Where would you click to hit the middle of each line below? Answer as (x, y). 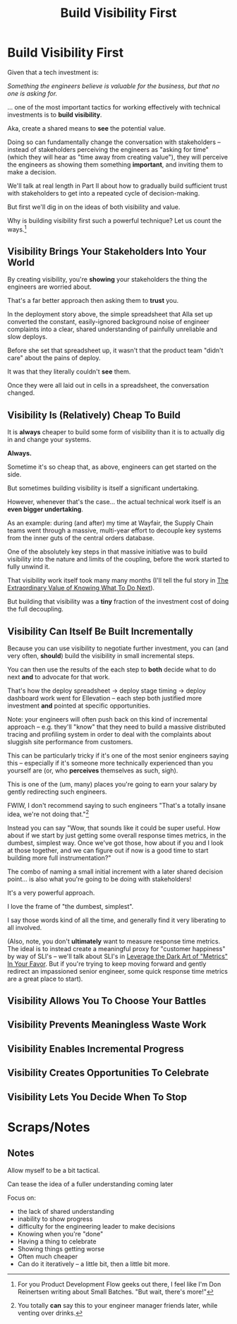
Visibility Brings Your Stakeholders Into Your (107, 251)
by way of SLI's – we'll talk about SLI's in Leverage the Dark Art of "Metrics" (117, 956)
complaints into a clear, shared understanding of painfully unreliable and (112, 329)
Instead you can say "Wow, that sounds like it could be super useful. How (114, 828)
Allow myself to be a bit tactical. (54, 1170)
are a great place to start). (45, 979)
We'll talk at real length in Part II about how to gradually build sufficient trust (117, 186)
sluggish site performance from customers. (70, 742)
